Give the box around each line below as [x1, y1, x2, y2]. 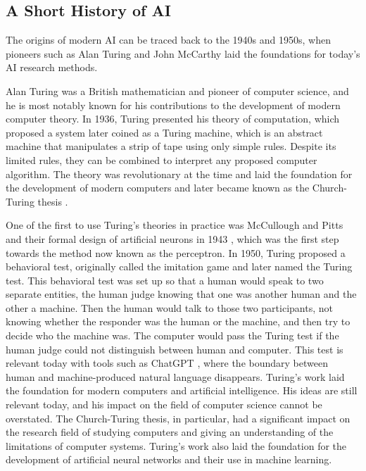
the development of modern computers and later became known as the [6, 180, 310, 195]
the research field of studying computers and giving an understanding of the [6, 425, 334, 439]
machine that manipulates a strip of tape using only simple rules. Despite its [6, 139, 336, 153]
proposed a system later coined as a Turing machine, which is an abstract [6, 125, 323, 139]
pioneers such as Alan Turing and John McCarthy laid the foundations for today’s [6, 46, 360, 61]
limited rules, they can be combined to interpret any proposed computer [6, 152, 317, 167]
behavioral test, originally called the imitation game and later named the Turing [6, 259, 353, 274]
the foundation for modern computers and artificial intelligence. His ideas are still [6, 383, 358, 398]
